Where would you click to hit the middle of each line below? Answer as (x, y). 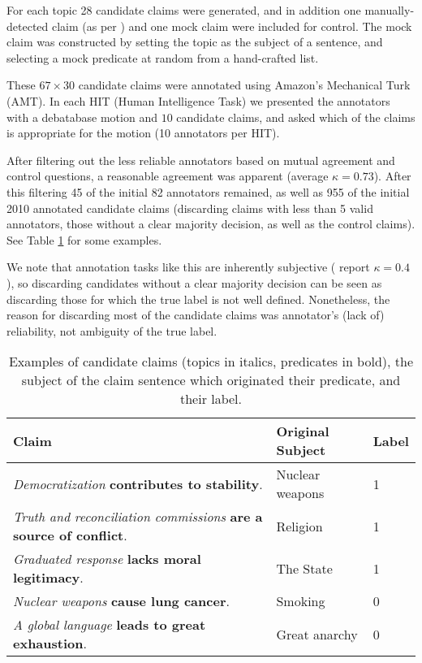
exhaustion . (50, 643)
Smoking (301, 601)
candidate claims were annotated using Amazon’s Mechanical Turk (244, 85)
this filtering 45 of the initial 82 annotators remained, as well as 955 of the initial (208, 191)
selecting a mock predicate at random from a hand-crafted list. (163, 57)
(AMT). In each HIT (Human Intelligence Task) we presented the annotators (198, 100)
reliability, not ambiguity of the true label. (112, 330)
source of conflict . (70, 535)
